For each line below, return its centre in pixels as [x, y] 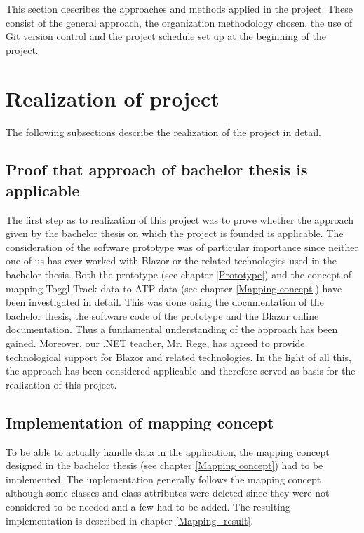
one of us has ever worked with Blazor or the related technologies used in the [171, 261]
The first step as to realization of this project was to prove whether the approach [180, 219]
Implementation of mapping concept [140, 422]
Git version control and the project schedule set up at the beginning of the [166, 36]
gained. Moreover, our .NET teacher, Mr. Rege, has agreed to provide [155, 343]
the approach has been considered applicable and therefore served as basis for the [181, 371]
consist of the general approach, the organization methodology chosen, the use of [179, 22]
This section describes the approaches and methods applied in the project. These [179, 8]
